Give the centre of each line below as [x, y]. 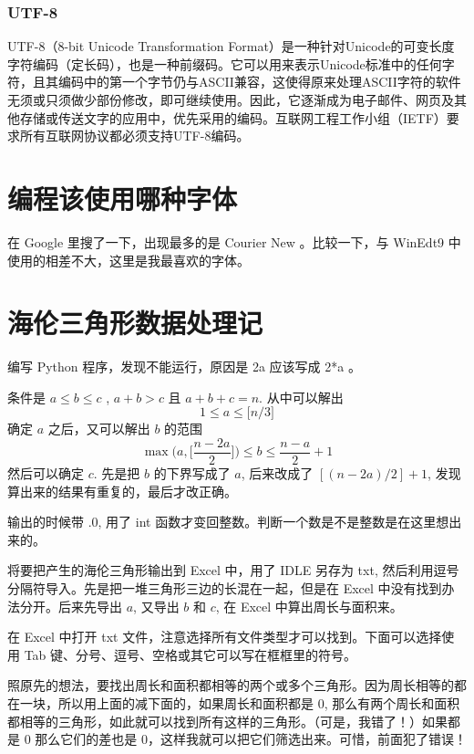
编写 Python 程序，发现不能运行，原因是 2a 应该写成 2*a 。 [184, 367]
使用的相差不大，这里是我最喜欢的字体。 [129, 260]
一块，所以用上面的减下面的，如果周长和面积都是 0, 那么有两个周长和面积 [240, 703]
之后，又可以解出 [99, 429]
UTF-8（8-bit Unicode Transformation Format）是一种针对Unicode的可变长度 [231, 46]
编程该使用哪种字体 [123, 198]
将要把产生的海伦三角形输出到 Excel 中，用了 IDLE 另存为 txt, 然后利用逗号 [233, 570]
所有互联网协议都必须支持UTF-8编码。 [134, 136]
